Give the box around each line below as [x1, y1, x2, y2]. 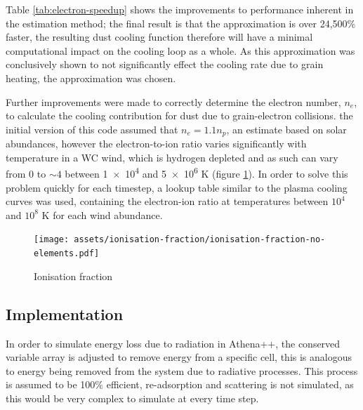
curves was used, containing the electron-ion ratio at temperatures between [6, 194, 329, 209]
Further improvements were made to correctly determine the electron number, [6, 94, 341, 109]
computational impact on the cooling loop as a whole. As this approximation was [6, 43, 355, 58]
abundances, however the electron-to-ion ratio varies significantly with [6, 136, 307, 151]
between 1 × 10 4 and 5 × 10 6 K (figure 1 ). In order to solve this [65, 164, 348, 181]
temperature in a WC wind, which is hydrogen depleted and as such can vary [6, 150, 338, 164]
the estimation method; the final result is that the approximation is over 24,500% [6, 15, 356, 30]
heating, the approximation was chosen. [6, 70, 176, 85]
